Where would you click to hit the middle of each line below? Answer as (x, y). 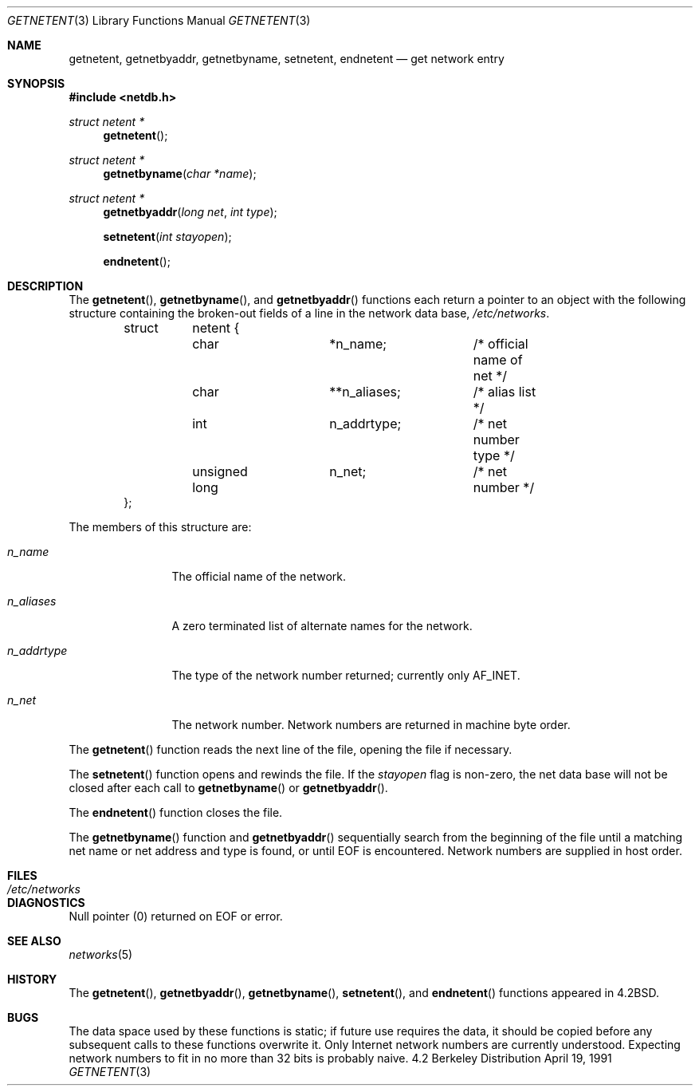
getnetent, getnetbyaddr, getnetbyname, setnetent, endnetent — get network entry (287, 59)
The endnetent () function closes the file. (176, 812)
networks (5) (101, 954)
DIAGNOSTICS (46, 903)
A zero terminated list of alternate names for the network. (322, 626)
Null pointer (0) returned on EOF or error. (176, 916)
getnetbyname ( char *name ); (180, 173)
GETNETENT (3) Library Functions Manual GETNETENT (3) (159, 20)
